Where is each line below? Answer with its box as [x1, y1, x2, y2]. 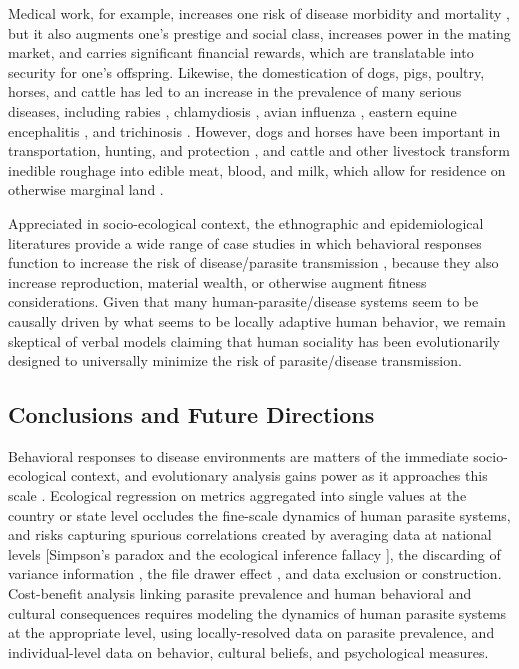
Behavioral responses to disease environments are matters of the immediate [8, 445, 469, 466]
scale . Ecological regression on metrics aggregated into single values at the [8, 485, 467, 506]
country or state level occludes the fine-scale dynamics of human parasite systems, [8, 504, 511, 525]
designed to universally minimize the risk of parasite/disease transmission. [8, 350, 462, 371]
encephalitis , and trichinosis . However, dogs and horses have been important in [8, 120, 501, 141]
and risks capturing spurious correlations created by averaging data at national [8, 524, 492, 545]
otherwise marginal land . [8, 179, 164, 200]
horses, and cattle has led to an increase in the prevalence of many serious [8, 81, 462, 102]
